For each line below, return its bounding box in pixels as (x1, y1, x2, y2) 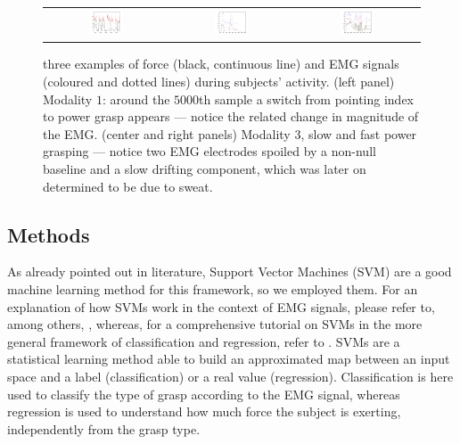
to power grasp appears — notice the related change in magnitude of (43, 107, 419, 126)
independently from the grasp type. (7, 419, 201, 438)
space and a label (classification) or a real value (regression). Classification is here (7, 366, 454, 385)
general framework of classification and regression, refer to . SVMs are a (7, 332, 400, 350)
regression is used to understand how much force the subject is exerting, (7, 402, 401, 421)
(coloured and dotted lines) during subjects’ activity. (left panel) (43, 72, 395, 91)
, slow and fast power (300, 124, 417, 143)
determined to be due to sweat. (43, 177, 213, 195)
